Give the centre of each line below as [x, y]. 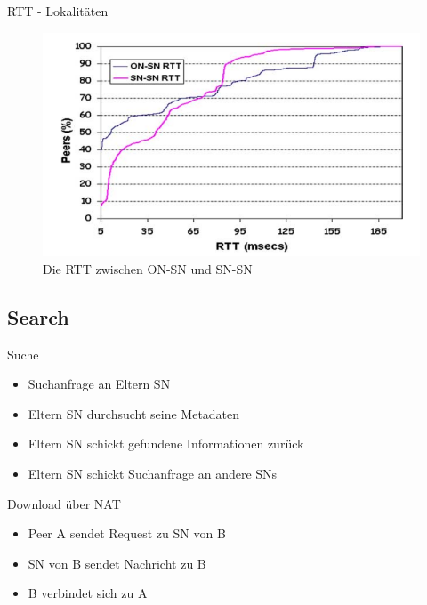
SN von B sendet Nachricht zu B [117, 563]
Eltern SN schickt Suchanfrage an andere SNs [153, 474]
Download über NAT [64, 503]
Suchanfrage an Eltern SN [99, 384]
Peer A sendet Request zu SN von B [127, 533]
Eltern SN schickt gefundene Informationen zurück [166, 444]
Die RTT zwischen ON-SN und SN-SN [148, 268]
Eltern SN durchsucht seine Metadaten [134, 413]
